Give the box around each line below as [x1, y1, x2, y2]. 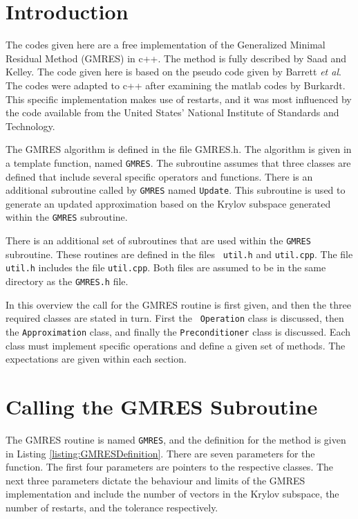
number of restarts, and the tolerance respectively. [6, 500, 218, 514]
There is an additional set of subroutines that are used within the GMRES [6, 233, 311, 248]
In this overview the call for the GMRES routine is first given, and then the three [6, 297, 351, 311]
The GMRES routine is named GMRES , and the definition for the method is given [6, 432, 346, 446]
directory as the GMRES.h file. [6, 274, 129, 288]
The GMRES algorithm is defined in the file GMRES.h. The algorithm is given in [6, 142, 352, 156]
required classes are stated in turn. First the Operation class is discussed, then [6, 311, 344, 325]
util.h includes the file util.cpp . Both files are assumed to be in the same [6, 260, 326, 275]
